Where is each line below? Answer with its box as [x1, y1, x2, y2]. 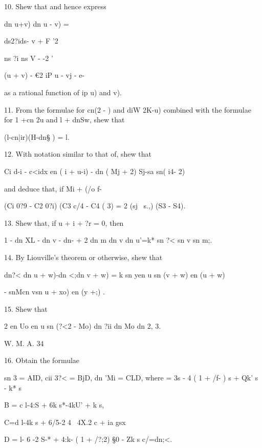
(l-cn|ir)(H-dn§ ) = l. [4, 131, 70, 142]
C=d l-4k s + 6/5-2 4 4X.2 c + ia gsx [4, 416, 126, 427]
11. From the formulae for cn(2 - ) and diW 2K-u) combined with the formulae [4, 104, 251, 115]
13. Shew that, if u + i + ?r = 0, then [4, 217, 124, 228]
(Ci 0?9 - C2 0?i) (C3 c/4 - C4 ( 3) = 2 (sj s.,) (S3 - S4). [4, 200, 186, 211]
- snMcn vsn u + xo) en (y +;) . [4, 286, 105, 297]
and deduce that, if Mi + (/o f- [4, 183, 102, 194]
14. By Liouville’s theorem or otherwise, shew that [4, 251, 163, 262]
